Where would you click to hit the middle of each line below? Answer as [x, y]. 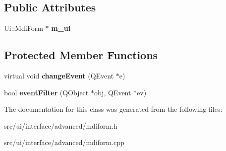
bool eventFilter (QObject [46, 92]
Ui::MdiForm [24, 28]
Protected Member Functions [81, 55]
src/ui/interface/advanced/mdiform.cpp [64, 142]
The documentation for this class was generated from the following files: [113, 109]
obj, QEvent [113, 92]
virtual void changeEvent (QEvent [59, 75]
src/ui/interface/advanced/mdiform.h [61, 125]
